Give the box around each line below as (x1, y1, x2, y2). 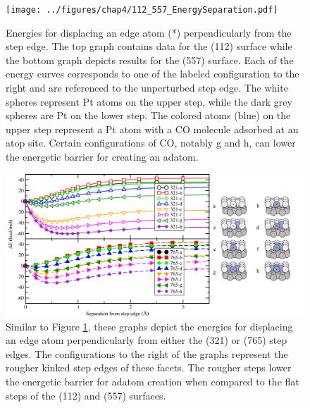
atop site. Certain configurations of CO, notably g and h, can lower (6, 135, 296, 150)
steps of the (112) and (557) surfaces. (6, 388, 166, 402)
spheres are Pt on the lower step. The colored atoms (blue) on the (6, 108, 291, 123)
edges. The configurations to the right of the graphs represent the (6, 346, 288, 361)
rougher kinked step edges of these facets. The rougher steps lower (6, 360, 292, 375)
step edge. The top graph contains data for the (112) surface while (6, 39, 292, 54)
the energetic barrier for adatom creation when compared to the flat (6, 374, 299, 389)
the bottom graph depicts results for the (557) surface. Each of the (6, 52, 294, 67)
